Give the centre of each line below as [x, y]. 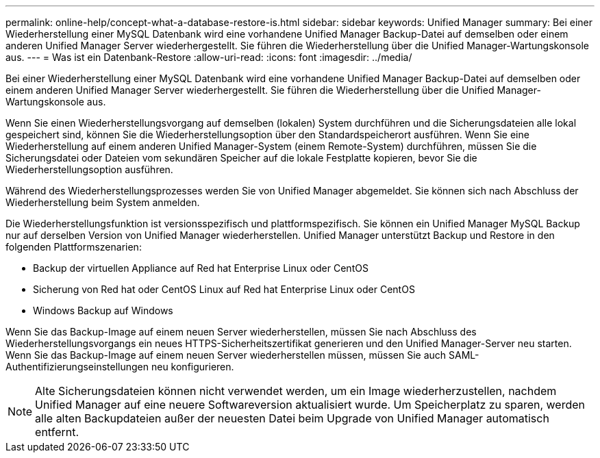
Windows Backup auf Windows [103, 310]
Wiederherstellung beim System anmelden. [103, 202]
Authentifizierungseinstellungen [77, 367]
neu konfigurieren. [192, 367]
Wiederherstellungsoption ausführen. [89, 169]
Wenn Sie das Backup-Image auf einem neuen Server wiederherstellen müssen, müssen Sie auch [226, 355]
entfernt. [57, 432]
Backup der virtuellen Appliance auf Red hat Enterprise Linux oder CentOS [201, 268]
